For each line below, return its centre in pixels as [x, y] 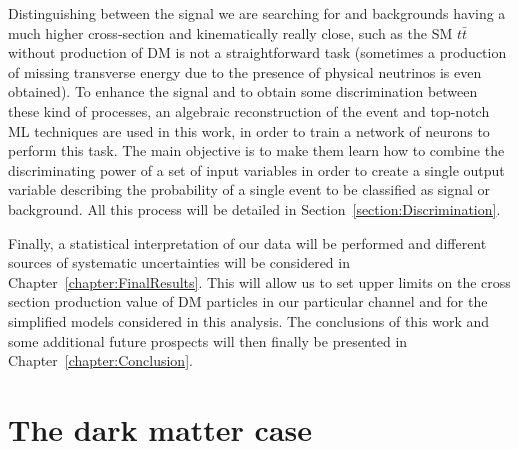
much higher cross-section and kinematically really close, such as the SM [230, 32]
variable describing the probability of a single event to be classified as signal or [249, 189]
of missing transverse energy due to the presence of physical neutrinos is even [245, 71]
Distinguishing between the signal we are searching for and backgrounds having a [257, 13]
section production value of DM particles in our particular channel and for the [248, 301]
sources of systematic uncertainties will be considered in [179, 262]
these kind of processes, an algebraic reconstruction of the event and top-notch [249, 110]
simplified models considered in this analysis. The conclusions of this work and [249, 320]
